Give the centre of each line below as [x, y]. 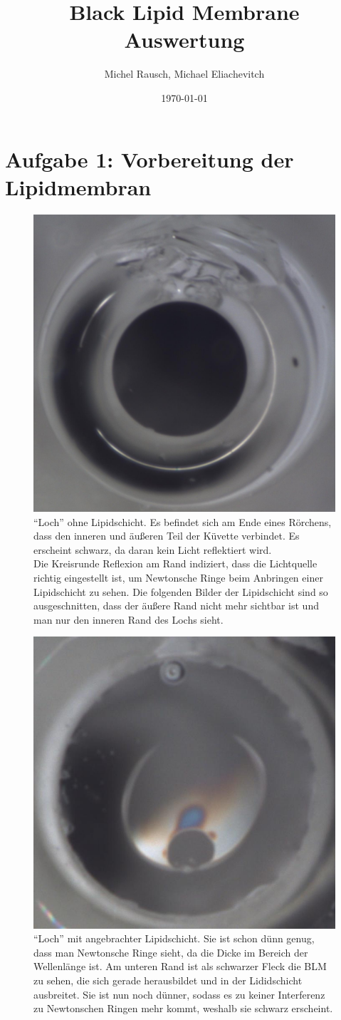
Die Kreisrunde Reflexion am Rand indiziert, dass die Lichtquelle [175, 563]
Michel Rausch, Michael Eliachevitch [184, 74]
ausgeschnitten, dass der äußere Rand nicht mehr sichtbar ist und [176, 606]
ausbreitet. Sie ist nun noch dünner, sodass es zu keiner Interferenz [179, 994]
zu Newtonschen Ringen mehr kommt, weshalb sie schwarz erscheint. [183, 1008]
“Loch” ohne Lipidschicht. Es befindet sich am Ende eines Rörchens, [183, 521]
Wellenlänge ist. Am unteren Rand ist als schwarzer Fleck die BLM [180, 966]
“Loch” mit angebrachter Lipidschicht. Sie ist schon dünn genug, [174, 938]
